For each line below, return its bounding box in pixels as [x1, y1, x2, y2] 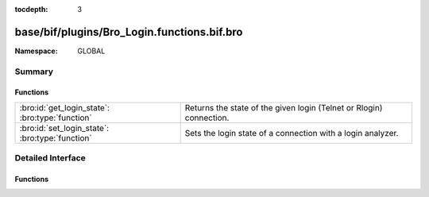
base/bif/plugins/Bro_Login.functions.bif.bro [14, 25, 243, 39]
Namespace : [14, 46, 59, 56]
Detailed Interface [14, 153, 87, 164]
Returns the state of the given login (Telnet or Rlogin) [184, 102, 383, 113]
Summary [14, 66, 54, 77]
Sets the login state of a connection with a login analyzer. [184, 127, 399, 138]
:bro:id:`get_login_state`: [19, 102, 110, 113]
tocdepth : [14, 5, 48, 14]
